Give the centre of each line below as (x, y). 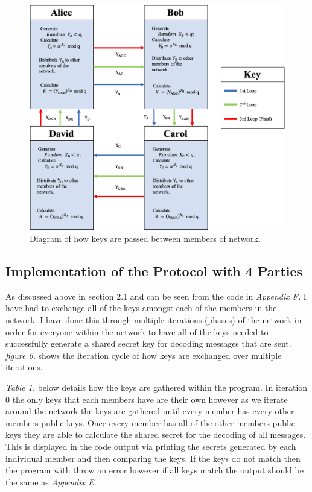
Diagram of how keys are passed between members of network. (145, 238)
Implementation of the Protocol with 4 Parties (154, 271)
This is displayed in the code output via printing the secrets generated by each (151, 446)
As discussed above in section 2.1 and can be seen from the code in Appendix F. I (156, 296)
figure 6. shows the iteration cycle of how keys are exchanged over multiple (144, 355)
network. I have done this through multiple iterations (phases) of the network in (154, 320)
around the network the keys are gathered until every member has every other (150, 411)
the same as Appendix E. (51, 481)
